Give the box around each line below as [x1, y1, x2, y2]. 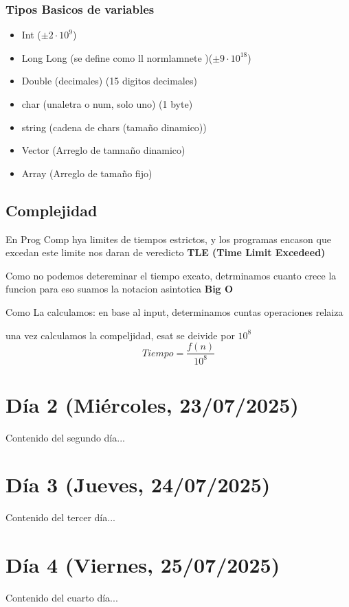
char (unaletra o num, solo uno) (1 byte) [21, 97, 193, 111]
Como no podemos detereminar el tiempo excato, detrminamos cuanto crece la [5, 268, 337, 282]
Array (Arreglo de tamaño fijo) [21, 165, 153, 180]
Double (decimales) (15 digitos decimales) [21, 73, 197, 88]
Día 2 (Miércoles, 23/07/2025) [5, 390, 299, 418]
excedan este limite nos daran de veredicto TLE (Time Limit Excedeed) [5, 245, 326, 260]
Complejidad [5, 199, 98, 220]
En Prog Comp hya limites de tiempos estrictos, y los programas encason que [5, 231, 331, 246]
